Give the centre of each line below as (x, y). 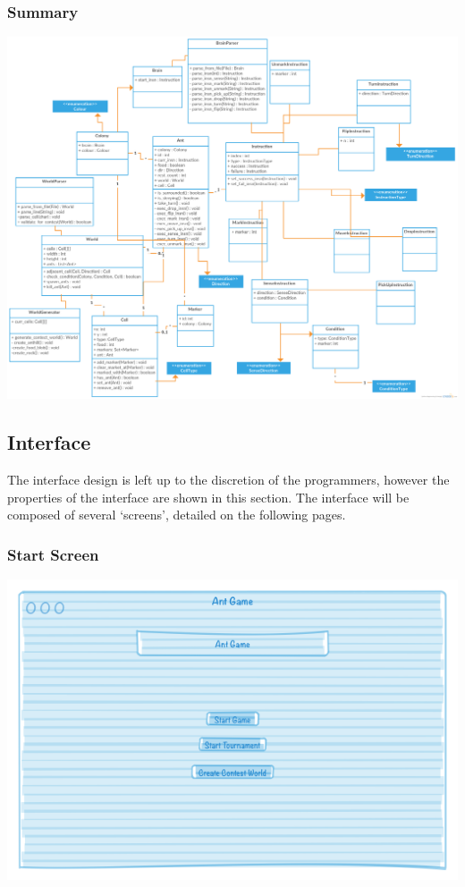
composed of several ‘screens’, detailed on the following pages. (177, 515)
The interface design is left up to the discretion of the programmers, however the (228, 480)
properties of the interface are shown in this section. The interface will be (208, 497)
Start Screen (53, 554)
